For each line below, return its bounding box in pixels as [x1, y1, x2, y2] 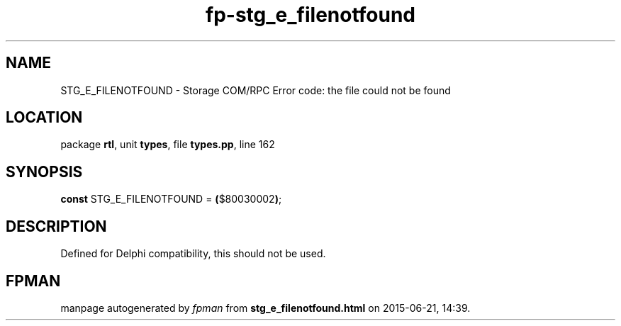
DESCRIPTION [6, 217, 107, 235]
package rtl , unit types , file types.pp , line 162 [60, 138, 275, 151]
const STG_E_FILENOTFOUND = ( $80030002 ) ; [60, 193, 282, 206]
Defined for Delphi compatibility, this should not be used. [60, 247, 326, 260]
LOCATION [6, 108, 83, 127]
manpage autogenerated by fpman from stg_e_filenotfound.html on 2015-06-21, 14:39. [60, 301, 471, 314]
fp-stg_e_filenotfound [206, 3, 415, 27]
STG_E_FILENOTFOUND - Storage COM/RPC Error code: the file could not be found [60, 84, 451, 96]
